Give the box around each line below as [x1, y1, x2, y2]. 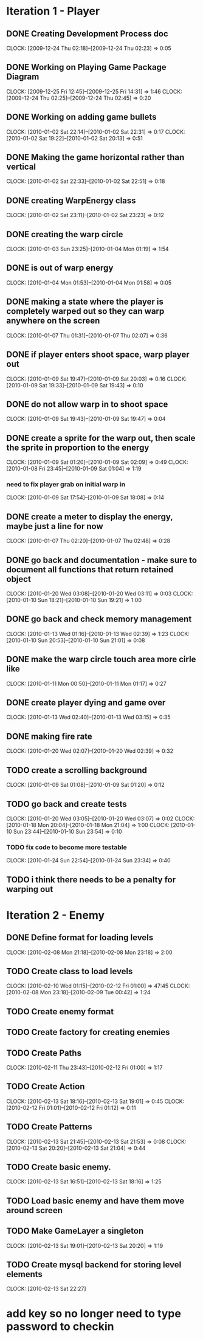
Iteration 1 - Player [6, 4, 100, 18]
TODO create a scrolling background [6, 765, 147, 775]
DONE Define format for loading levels [6, 932, 154, 943]
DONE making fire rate [6, 731, 92, 741]
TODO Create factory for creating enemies [6, 1027, 170, 1037]
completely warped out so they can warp [6, 306, 165, 317]
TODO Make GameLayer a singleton [6, 1226, 144, 1236]
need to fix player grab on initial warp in [6, 480, 126, 489]
